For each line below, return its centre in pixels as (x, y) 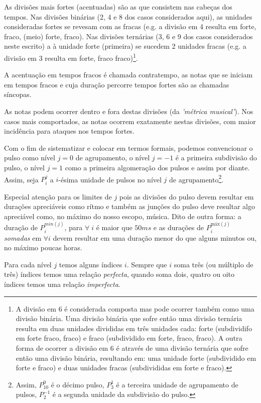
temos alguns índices (91, 264)
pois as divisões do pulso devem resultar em (186, 196)
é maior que (114, 227)
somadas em (23, 237)
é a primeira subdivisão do (216, 158)
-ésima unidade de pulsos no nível (110, 179)
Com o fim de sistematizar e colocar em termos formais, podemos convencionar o (128, 147)
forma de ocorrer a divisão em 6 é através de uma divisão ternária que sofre (132, 348)
